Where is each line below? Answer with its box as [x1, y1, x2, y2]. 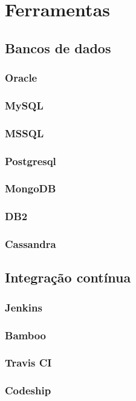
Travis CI [5, 355, 52, 370]
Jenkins [5, 299, 42, 315]
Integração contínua [5, 268, 131, 287]
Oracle [5, 70, 37, 85]
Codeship [5, 383, 51, 398]
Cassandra [5, 236, 56, 252]
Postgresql [5, 153, 56, 168]
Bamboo [5, 327, 46, 342]
